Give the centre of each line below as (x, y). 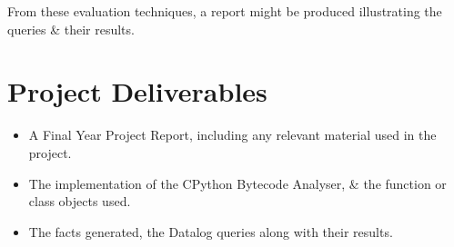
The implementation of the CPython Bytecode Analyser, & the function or (237, 183)
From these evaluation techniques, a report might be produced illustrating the (225, 11)
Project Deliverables (137, 91)
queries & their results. (71, 29)
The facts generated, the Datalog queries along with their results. (211, 231)
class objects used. (80, 201)
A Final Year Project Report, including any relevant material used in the (232, 135)
